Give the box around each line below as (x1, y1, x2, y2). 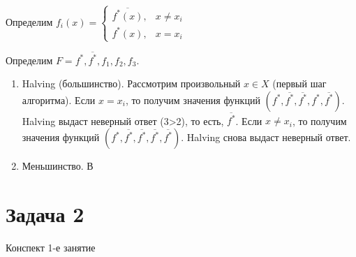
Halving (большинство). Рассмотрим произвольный (22, 76, 241, 91)
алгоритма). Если (22, 92, 96, 107)
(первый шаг (272, 76, 327, 91)
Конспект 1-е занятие (6, 240, 96, 254)
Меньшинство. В (22, 159, 94, 172)
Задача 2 (6, 199, 84, 228)
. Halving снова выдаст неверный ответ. (181, 130, 351, 144)
